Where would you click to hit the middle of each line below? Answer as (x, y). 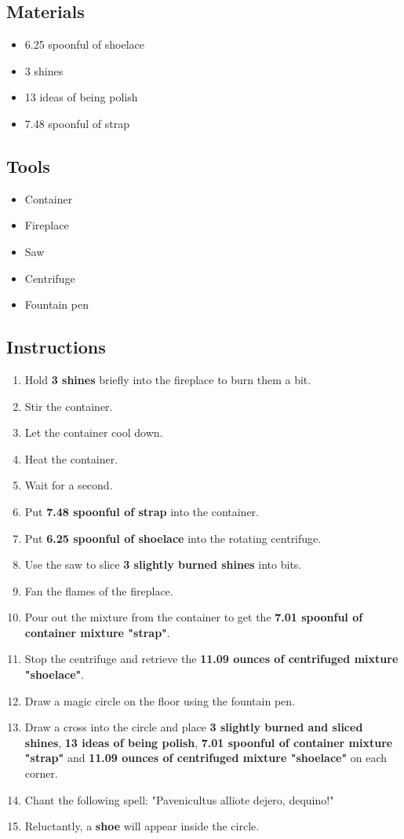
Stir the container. (69, 406)
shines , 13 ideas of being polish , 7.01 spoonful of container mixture (209, 742)
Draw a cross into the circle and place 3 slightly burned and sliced (194, 727)
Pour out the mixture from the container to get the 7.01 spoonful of (194, 617)
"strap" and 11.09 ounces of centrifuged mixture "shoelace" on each (206, 758)
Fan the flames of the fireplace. (99, 590)
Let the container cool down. (94, 432)
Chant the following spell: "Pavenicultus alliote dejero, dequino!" (179, 799)
